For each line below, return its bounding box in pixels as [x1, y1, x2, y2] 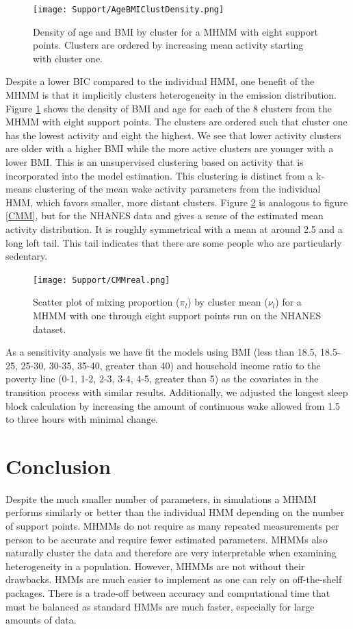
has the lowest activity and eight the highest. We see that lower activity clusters [5, 127, 341, 142]
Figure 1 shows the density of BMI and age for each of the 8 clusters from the [5, 101, 332, 115]
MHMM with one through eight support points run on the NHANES [33, 308, 322, 322]
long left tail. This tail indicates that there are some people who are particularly [5, 235, 342, 249]
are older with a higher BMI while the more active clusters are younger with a [5, 141, 334, 156]
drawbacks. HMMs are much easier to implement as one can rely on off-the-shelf [5, 572, 342, 587]
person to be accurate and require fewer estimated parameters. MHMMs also [5, 532, 328, 546]
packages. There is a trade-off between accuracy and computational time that [5, 586, 330, 600]
